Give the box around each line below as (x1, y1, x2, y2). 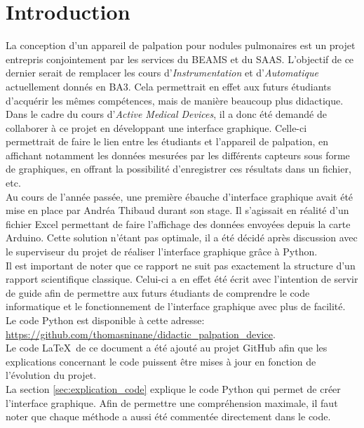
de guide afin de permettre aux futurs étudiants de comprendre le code (6, 285, 310, 300)
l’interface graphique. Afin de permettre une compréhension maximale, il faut (6, 395, 338, 410)
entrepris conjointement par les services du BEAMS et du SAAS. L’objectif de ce (6, 51, 354, 66)
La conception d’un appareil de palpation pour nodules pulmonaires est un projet (6, 38, 356, 53)
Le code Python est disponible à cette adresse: (6, 313, 205, 327)
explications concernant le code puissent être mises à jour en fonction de (6, 354, 316, 368)
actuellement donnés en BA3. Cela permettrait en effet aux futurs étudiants (6, 79, 332, 93)
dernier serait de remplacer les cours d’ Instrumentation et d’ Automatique (6, 65, 318, 80)
